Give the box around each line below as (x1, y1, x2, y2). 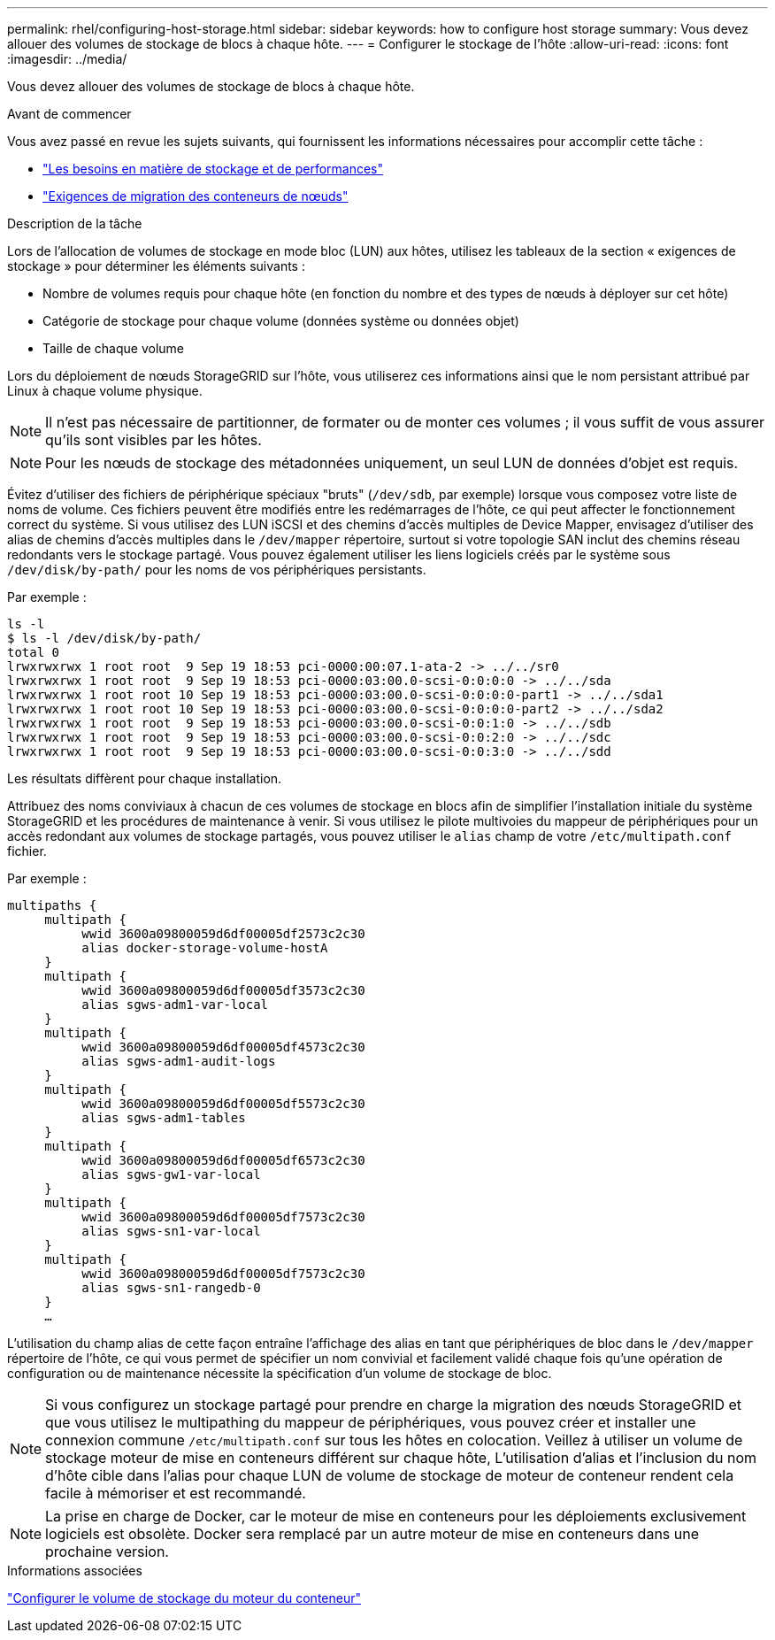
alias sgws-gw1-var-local (81, 1167, 261, 1182)
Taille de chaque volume (42, 341, 184, 356)
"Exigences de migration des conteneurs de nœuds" (42, 189, 349, 204)
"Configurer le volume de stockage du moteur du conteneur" (7, 1590, 361, 1605)
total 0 (7, 645, 60, 659)
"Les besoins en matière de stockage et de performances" (42, 161, 384, 176)
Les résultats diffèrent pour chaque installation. (7, 771, 282, 786)
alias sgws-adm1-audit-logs (81, 1054, 276, 1068)
